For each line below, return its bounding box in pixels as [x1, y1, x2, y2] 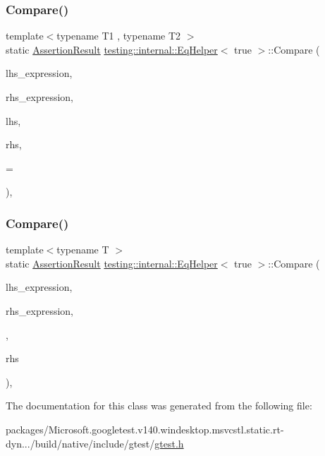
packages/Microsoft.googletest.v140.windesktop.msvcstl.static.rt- [6, 421, 284, 436]
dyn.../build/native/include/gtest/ [6, 436, 155, 450]
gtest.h [154, 436, 184, 450]
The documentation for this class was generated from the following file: [6, 398, 312, 413]
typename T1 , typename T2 [56, 28, 181, 43]
